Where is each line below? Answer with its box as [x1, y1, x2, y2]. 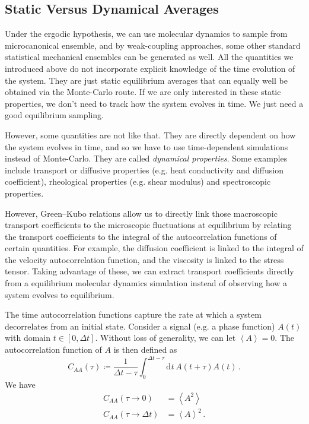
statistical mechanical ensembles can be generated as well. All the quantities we [5, 50, 294, 63]
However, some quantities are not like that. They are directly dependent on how [5, 128, 296, 141]
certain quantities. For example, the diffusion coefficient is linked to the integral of [5, 242, 304, 254]
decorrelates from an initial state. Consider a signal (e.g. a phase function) [5, 319, 275, 332]
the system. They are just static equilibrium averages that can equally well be [5, 74, 288, 86]
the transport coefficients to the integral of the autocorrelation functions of [5, 230, 277, 242]
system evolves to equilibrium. [5, 288, 114, 300]
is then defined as [113, 343, 177, 356]
